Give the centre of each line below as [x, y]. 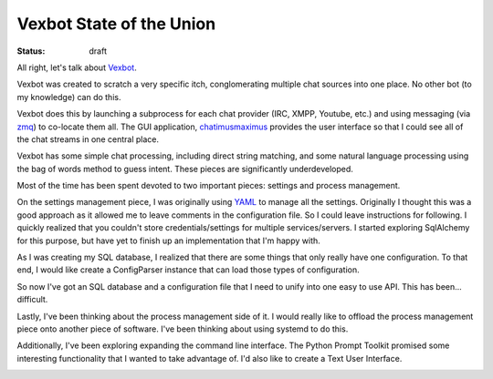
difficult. [32, 300]
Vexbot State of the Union [116, 24]
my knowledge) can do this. [69, 97]
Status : [31, 51]
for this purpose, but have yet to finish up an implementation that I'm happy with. [169, 241]
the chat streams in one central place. [88, 139]
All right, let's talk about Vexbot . [77, 67]
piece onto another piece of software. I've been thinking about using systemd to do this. [183, 329]
